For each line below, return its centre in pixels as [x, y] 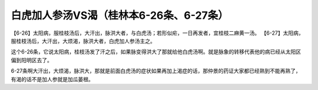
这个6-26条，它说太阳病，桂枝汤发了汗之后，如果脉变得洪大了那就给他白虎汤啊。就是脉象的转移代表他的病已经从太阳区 [156, 52]
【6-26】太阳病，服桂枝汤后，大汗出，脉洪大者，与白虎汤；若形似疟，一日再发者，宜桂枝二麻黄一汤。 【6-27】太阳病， [157, 33]
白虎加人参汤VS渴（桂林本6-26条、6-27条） [120, 15]
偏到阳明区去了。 [32, 60]
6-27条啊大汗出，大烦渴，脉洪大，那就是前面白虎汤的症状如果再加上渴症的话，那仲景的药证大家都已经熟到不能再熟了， [156, 71]
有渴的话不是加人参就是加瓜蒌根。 [52, 79]
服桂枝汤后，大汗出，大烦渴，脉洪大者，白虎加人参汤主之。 [83, 41]
